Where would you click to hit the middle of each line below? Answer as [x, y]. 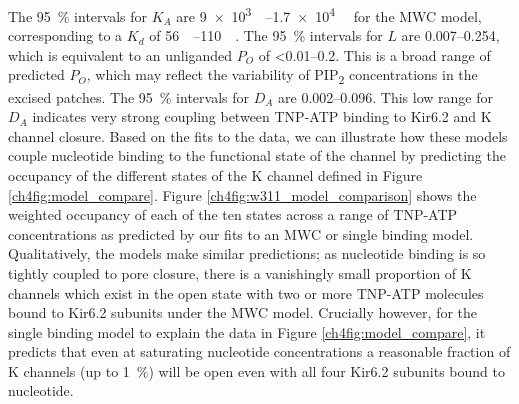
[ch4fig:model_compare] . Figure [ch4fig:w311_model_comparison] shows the [242, 194]
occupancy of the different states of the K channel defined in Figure [215, 174]
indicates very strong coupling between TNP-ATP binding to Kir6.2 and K [262, 116]
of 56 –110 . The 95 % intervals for [266, 35]
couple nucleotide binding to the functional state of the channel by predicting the [257, 155]
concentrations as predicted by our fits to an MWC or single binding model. [241, 233]
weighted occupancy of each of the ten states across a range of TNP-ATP [233, 214]
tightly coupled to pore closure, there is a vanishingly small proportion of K [240, 272]
